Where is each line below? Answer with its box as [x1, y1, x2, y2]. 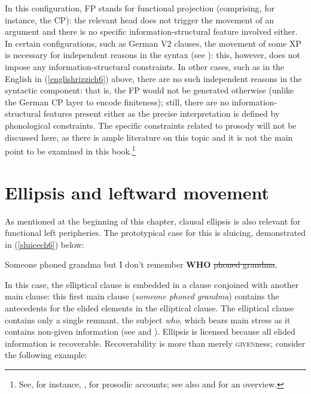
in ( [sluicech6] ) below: [5, 238, 84, 250]
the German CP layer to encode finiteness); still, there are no [5, 95, 229, 108]
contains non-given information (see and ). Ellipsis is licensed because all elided [5, 325, 295, 338]
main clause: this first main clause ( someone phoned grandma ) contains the [5, 290, 279, 302]
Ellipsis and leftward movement [5, 180, 270, 204]
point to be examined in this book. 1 [5, 143, 136, 157]
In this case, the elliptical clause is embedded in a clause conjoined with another [5, 278, 299, 290]
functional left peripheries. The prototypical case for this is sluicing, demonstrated [5, 226, 306, 239]
